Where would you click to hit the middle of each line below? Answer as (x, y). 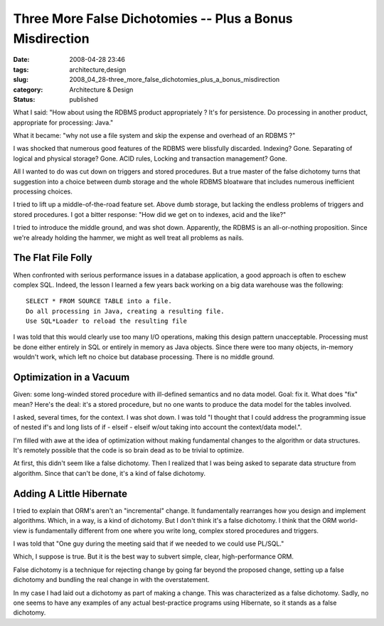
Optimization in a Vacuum (71, 377)
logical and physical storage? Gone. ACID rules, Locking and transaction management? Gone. (150, 158)
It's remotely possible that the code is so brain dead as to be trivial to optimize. (129, 450)
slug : (21, 80)
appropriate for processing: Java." (63, 122)
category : (28, 90)
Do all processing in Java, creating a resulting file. (125, 311)
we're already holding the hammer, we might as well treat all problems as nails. (129, 238)
